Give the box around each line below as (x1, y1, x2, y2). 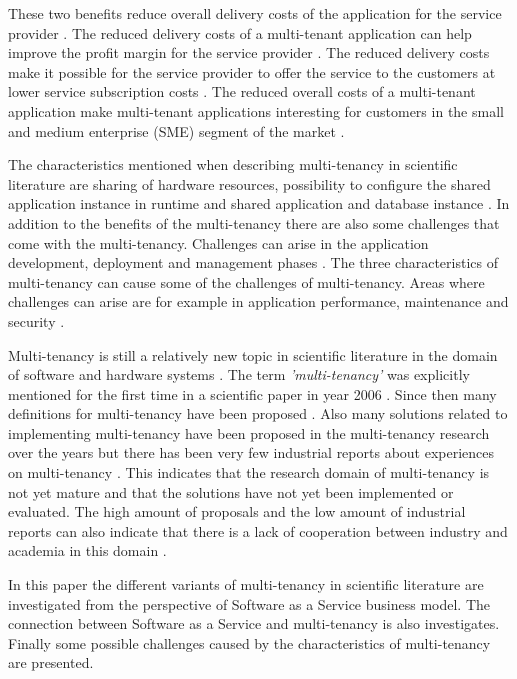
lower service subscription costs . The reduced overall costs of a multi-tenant (8, 81, 476, 102)
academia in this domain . (8, 540, 167, 561)
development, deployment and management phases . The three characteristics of (8, 252, 498, 273)
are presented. (8, 652, 94, 673)
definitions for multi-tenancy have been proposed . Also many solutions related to (8, 403, 508, 424)
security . (8, 310, 65, 331)
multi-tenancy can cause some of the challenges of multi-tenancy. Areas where (8, 271, 485, 292)
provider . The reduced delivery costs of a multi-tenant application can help (8, 22, 472, 43)
